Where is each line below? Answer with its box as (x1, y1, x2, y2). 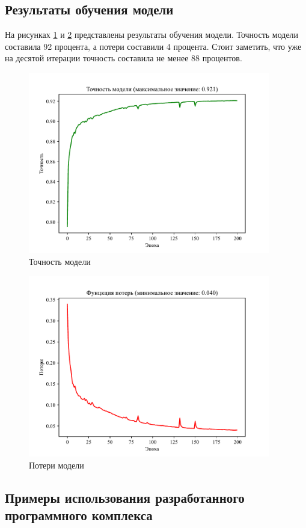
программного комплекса (5, 505, 153, 524)
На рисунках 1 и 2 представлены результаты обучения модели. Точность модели (5, 28, 299, 41)
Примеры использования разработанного (5, 488, 245, 506)
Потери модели (29, 458, 84, 471)
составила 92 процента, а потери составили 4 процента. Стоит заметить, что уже (5, 40, 302, 52)
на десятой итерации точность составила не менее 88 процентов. (5, 52, 242, 64)
